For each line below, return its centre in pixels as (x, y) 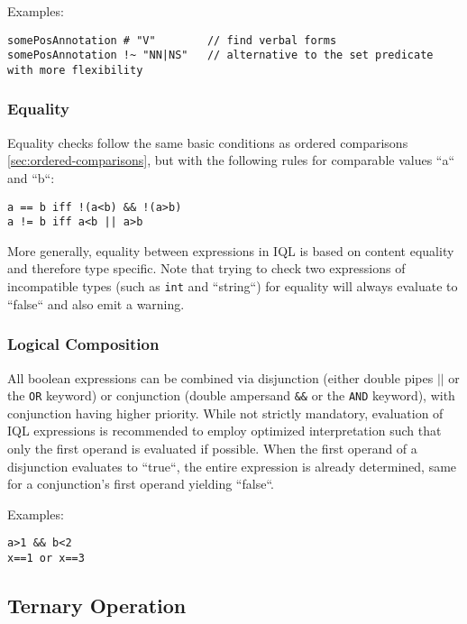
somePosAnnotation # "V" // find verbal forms (172, 40)
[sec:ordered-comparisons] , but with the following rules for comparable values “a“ (231, 160)
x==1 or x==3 (46, 558)
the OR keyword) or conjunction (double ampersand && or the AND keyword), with (231, 395)
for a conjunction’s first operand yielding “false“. (141, 484)
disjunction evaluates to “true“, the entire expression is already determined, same (232, 466)
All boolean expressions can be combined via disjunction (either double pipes (220, 377)
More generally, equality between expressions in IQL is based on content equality (231, 250)
